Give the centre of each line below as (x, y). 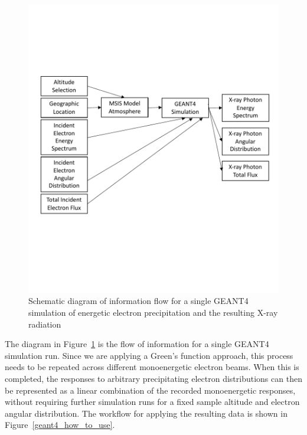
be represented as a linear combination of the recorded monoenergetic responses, (150, 390)
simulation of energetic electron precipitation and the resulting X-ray (153, 313)
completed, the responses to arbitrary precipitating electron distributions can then (153, 378)
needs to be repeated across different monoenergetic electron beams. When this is (152, 367)
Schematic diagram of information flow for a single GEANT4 (138, 301)
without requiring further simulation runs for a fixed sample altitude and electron (152, 402)
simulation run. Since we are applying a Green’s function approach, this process (149, 355)
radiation (45, 324)
